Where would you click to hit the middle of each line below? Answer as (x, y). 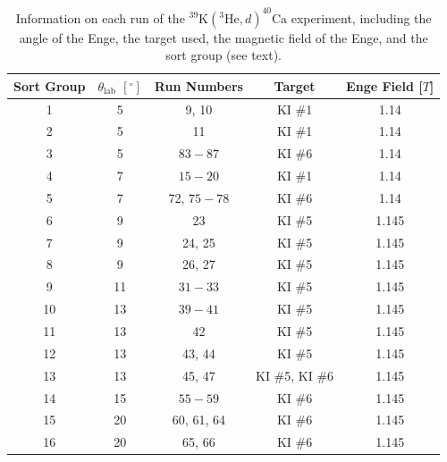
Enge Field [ (384, 85)
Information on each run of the (100, 17)
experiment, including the (361, 17)
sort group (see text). (224, 55)
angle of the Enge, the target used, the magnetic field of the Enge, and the (223, 37)
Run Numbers (198, 85)
